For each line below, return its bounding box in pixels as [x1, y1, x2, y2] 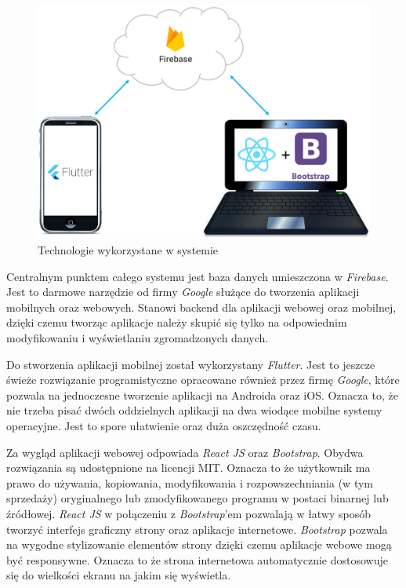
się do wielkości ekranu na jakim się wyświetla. [6, 567, 231, 583]
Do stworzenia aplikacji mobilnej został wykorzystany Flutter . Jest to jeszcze [6, 356, 375, 372]
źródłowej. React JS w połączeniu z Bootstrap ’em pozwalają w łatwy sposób [6, 505, 372, 521]
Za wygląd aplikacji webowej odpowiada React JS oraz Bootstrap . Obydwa [6, 444, 364, 460]
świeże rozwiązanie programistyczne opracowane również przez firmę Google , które [6, 371, 400, 388]
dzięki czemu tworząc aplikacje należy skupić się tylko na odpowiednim [6, 314, 347, 331]
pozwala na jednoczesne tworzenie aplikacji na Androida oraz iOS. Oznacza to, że [6, 386, 398, 403]
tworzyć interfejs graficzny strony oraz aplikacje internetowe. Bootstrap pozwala [6, 520, 388, 537]
